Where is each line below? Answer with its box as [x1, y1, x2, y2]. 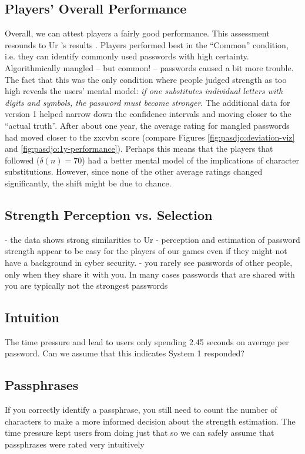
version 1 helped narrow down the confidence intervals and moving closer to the [5, 108, 291, 120]
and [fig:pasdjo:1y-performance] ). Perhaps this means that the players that [5, 142, 273, 155]
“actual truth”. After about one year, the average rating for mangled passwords [5, 119, 290, 131]
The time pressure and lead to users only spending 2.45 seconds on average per [5, 335, 289, 348]
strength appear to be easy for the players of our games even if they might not [5, 245, 287, 257]
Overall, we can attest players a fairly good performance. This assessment [5, 27, 270, 39]
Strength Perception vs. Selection [5, 205, 213, 223]
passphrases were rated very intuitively [5, 438, 145, 450]
